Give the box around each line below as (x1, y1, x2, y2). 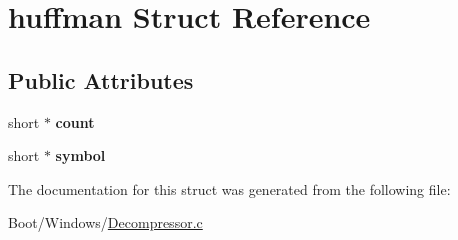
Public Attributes (8, 64, 194, 95)
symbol (55, 145, 106, 166)
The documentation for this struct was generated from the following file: (8, 178, 451, 199)
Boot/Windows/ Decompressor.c (8, 212, 203, 233)
